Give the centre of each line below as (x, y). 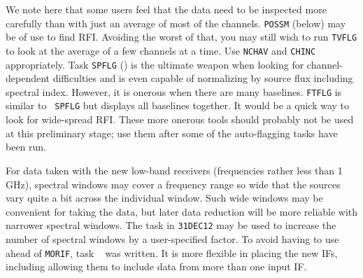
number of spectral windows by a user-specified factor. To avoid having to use (172, 238)
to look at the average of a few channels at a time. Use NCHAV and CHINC (161, 50)
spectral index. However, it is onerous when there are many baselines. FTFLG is (174, 91)
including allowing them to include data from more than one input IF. (156, 266)
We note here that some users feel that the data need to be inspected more (166, 9)
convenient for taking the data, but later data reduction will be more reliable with (182, 211)
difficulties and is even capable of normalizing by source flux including (203, 78)
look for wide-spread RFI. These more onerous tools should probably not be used (180, 119)
